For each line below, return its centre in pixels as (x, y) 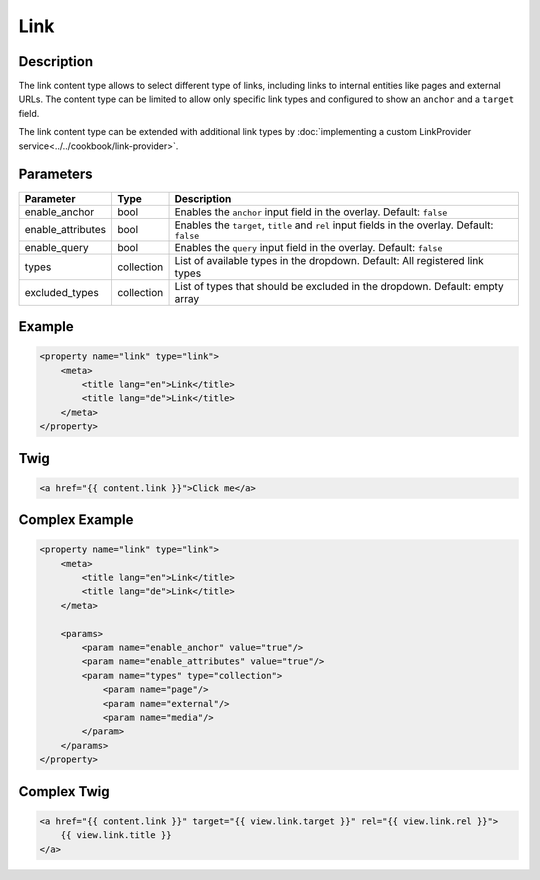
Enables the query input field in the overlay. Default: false (308, 247)
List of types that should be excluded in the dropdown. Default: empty (339, 286)
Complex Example (76, 520)
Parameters (55, 174)
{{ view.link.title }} (116, 835)
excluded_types (61, 292)
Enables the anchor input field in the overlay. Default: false (311, 212)
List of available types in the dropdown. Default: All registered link (329, 260)
